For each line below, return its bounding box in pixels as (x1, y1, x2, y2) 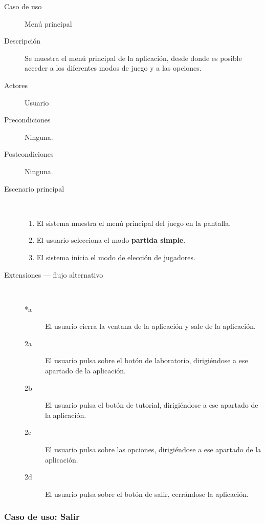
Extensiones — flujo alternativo (4, 269, 103, 280)
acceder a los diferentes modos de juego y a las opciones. (25, 62, 202, 73)
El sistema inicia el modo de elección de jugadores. (36, 251, 195, 262)
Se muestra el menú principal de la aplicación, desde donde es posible (25, 52, 242, 63)
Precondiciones (4, 114, 51, 125)
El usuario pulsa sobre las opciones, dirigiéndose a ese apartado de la (45, 444, 261, 455)
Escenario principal (4, 183, 64, 194)
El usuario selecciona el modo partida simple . (36, 235, 186, 245)
